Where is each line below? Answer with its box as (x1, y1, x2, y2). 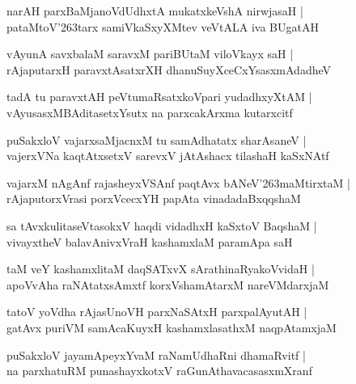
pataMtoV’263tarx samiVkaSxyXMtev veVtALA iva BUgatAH (6, 18, 319, 35)
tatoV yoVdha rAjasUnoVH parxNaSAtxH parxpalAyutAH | (6, 303, 307, 320)
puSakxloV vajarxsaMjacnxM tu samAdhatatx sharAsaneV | (6, 131, 307, 148)
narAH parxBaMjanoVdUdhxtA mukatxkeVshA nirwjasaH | (6, 2, 303, 19)
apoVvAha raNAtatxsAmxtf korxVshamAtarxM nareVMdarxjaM (6, 276, 329, 293)
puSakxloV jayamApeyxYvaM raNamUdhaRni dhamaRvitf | (6, 346, 306, 363)
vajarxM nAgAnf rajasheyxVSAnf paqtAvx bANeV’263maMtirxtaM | (6, 174, 350, 191)
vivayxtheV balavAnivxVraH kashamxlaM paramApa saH (6, 233, 293, 250)
